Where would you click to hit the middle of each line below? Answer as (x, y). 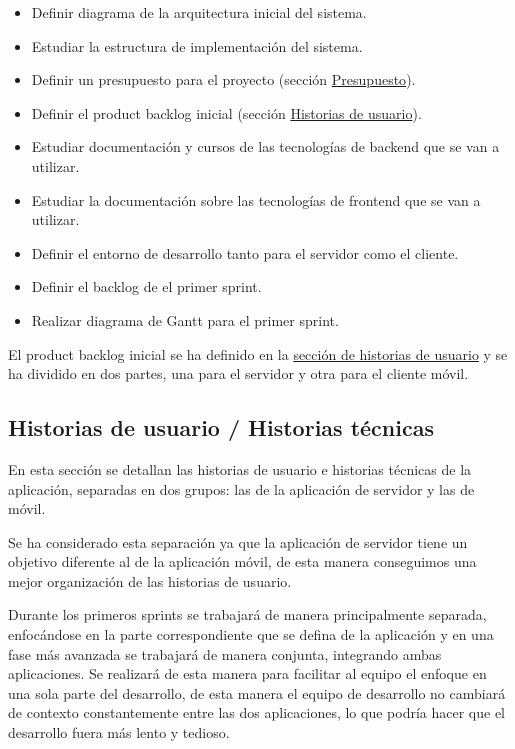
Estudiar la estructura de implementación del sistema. (197, 45)
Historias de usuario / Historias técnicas (221, 427)
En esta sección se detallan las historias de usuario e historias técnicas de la (240, 468)
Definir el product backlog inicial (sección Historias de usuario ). (226, 112)
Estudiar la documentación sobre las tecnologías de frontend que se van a (256, 199)
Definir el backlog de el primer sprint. (146, 286)
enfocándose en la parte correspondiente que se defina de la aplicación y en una (251, 634)
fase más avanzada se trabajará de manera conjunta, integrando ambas (225, 653)
